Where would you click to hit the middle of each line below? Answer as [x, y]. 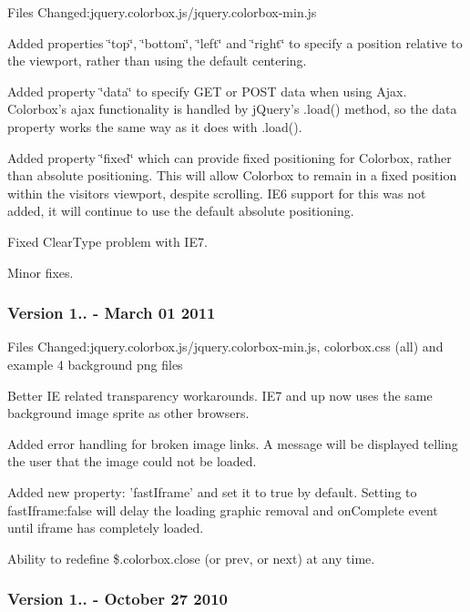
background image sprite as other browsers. [128, 413]
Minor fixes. [41, 272]
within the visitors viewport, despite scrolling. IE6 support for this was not [217, 193]
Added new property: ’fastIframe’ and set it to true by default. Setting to [212, 491]
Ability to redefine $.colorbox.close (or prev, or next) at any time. [191, 558]
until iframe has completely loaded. [106, 528]
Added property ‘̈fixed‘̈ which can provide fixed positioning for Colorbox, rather [230, 157]
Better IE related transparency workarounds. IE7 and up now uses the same [220, 395]
